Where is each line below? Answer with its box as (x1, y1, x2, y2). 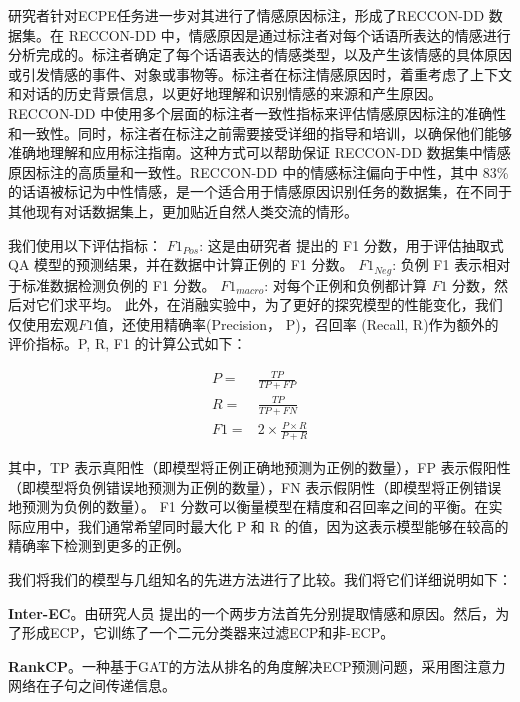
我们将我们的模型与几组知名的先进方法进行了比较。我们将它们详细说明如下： (8, 569, 512, 590)
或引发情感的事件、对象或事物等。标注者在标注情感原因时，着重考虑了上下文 (8, 63, 512, 84)
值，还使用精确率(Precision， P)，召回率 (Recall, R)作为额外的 (94, 313, 499, 334)
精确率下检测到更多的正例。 (8, 535, 190, 556)
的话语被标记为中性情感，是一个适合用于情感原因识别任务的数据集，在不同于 (8, 181, 512, 202)
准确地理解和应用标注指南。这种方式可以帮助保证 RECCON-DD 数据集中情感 (8, 142, 511, 163)
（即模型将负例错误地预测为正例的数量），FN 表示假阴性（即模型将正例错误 (8, 476, 502, 497)
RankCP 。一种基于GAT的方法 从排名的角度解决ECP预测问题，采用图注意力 (8, 655, 506, 676)
